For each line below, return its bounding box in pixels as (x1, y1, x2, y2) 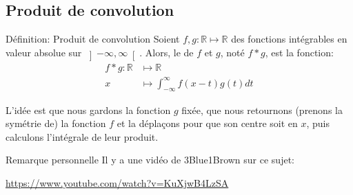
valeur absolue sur (6, 45, 82, 59)
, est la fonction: (265, 45, 334, 59)
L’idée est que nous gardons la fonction (6, 102, 171, 117)
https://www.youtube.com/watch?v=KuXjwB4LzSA (6, 175, 229, 190)
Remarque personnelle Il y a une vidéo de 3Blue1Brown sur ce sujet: (6, 152, 294, 167)
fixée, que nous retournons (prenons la (181, 102, 343, 117)
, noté (220, 45, 245, 59)
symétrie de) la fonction (6, 116, 106, 130)
